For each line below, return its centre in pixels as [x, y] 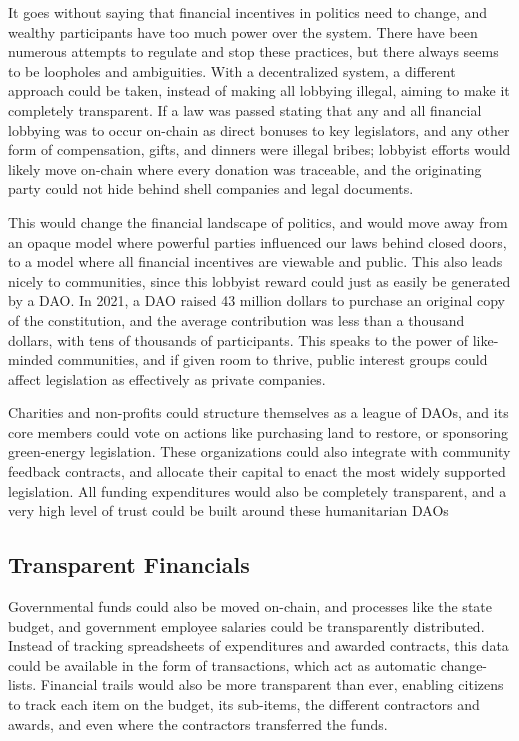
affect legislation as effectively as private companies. [167, 378]
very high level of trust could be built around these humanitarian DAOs [228, 510]
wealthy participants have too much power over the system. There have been [243, 31]
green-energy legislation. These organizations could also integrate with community [259, 451]
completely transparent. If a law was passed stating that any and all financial [245, 109]
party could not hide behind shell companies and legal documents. [211, 188]
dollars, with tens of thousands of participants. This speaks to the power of [238, 339]
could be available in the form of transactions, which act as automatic [222, 664]
